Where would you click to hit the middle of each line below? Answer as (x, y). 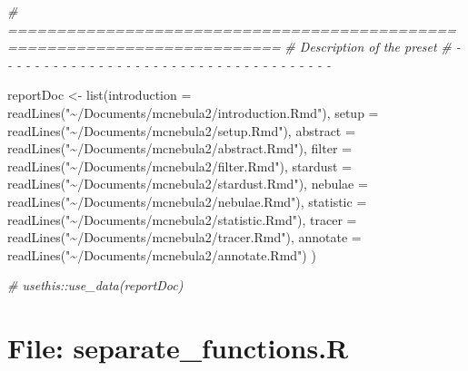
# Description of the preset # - (373, 47)
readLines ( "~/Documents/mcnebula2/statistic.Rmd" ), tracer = (182, 219)
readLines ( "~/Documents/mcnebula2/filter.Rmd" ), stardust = (180, 166)
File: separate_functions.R (178, 348)
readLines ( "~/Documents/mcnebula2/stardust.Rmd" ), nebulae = (188, 184)
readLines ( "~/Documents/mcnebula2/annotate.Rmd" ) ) (162, 254)
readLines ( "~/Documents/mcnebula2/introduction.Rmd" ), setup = (193, 112)
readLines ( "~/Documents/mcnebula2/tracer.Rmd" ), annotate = (184, 237)
